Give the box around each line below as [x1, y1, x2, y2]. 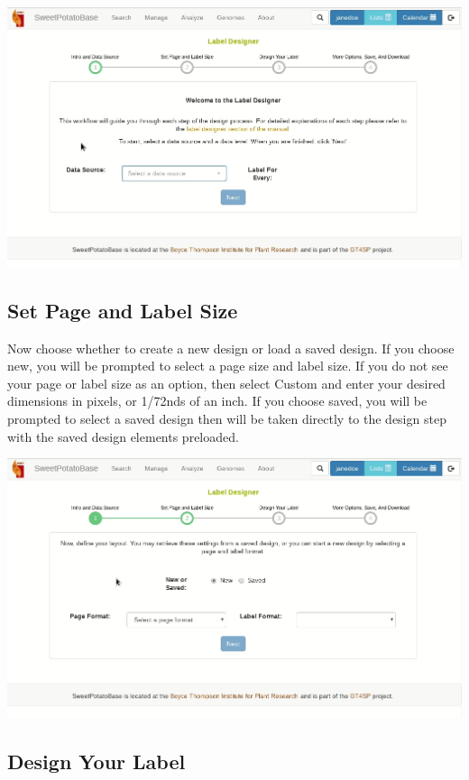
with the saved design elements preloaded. [7, 427, 239, 445]
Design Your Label [7, 747, 186, 775]
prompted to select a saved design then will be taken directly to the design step [7, 408, 446, 427]
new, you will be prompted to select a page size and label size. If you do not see [7, 356, 448, 375]
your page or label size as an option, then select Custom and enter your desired [7, 373, 446, 392]
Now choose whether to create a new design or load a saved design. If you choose [7, 338, 455, 357]
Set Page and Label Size [7, 296, 238, 324]
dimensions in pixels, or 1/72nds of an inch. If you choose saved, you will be [7, 391, 428, 410]
